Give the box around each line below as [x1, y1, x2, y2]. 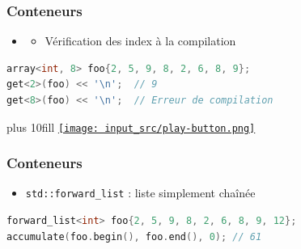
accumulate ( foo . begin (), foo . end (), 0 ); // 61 [6, 230, 262, 243]
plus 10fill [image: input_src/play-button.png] [6, 118, 256, 135]
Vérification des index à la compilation [45, 32, 236, 49]
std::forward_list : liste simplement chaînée [25, 184, 256, 201]
